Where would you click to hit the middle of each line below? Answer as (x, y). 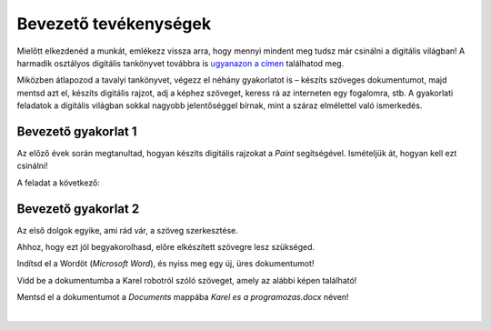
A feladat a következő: (58, 183)
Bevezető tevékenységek (114, 24)
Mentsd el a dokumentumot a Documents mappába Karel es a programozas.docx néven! (183, 297)
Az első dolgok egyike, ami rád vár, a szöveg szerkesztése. (127, 230)
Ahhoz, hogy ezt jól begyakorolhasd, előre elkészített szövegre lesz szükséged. (166, 247)
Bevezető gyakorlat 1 (77, 131)
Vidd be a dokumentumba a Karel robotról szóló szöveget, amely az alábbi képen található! (187, 280)
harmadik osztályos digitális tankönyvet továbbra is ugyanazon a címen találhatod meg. (180, 63)
